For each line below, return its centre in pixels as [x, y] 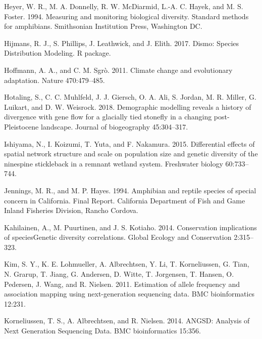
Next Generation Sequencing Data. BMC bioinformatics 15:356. [102, 331]
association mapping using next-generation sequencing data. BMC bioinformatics [129, 294]
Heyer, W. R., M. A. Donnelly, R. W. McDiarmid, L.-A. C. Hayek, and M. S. [124, 6]
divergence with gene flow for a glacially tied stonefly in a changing [108, 117]
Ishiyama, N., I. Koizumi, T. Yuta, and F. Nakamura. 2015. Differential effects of [129, 143]
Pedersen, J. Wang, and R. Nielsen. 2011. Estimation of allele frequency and [122, 284]
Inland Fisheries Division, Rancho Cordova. [71, 210]
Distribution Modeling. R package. [58, 53]
